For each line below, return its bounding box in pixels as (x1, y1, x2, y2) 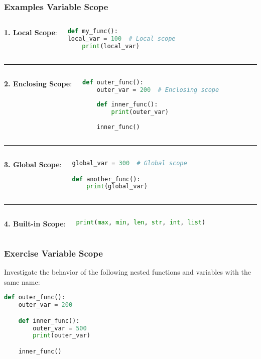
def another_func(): (72, 175, 141, 183)
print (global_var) (86, 183, 148, 190)
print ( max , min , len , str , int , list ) (76, 219, 206, 226)
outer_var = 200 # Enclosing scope (96, 86, 219, 93)
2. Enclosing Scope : (4, 78, 72, 88)
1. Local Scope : (4, 27, 57, 38)
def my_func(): (67, 28, 118, 35)
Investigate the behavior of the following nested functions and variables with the (4, 267, 251, 277)
